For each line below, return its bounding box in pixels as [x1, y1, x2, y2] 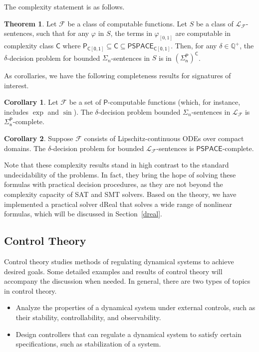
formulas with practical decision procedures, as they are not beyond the [4, 179, 223, 189]
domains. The [4, 143, 46, 153]
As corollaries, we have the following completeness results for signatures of [4, 70, 231, 81]
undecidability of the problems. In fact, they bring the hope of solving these [4, 169, 236, 179]
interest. [4, 80, 29, 90]
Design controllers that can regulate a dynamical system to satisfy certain [15, 329, 242, 339]
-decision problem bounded [98, 106, 181, 117]
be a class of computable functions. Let [67, 18, 187, 28]
